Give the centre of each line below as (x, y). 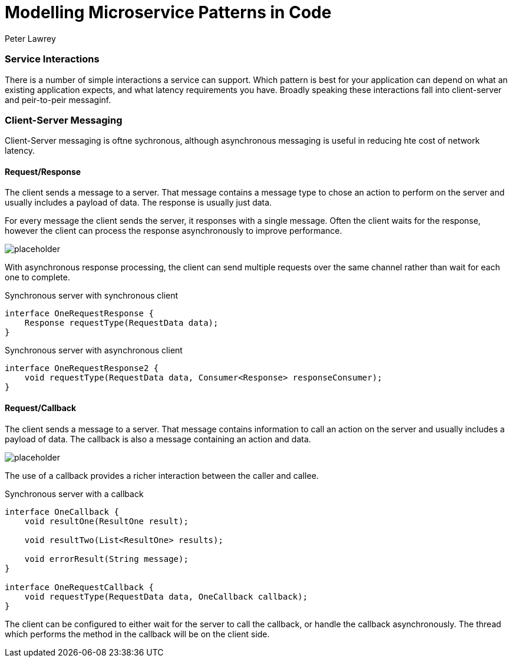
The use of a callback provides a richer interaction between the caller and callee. (162, 475)
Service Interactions (52, 59)
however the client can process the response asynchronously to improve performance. (174, 231)
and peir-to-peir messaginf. (58, 100)
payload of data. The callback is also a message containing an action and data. (158, 439)
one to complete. (37, 277)
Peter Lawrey (30, 38)
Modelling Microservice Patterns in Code (168, 12)
